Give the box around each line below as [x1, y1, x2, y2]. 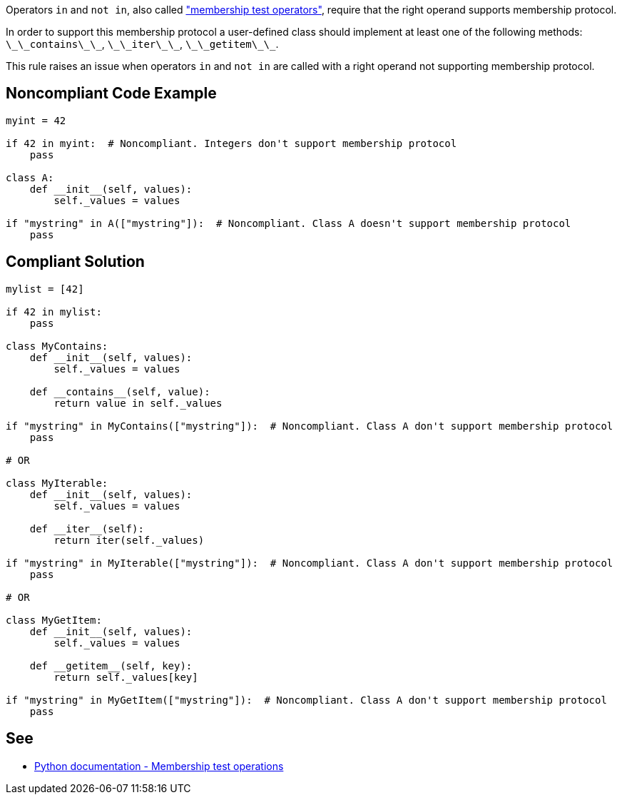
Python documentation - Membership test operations [34, 759, 284, 772]
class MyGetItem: [6, 614, 102, 626]
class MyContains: [6, 340, 108, 352]
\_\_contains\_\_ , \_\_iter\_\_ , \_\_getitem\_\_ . [6, 38, 279, 50]
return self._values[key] [53, 671, 198, 683]
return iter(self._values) [53, 534, 205, 546]
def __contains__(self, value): [29, 385, 210, 398]
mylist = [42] [6, 283, 84, 295]
